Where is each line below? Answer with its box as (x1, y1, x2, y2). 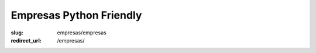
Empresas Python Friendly (11, 9, 142, 22)
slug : (11, 29, 23, 36)
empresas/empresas (57, 29, 107, 36)
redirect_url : (11, 37, 42, 44)
